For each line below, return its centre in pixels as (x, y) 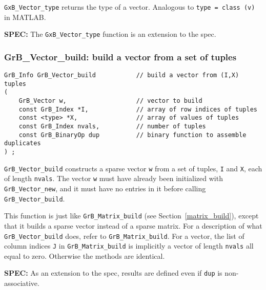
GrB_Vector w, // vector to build (110, 101)
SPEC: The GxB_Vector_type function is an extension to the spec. (110, 34)
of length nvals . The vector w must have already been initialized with (114, 178)
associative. (22, 283)
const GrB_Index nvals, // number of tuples (112, 127)
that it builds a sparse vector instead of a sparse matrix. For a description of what (133, 225)
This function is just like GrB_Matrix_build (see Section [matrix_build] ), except (131, 216)
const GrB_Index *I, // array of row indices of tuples (138, 109)
